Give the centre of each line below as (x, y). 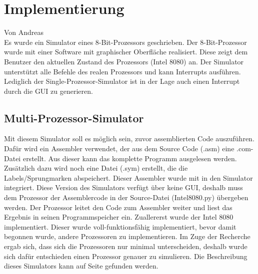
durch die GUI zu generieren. (48, 91)
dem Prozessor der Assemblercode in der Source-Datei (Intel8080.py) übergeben (126, 197)
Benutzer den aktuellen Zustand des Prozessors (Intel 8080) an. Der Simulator (124, 61)
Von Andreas (24, 32)
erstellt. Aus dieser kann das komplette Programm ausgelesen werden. (130, 158)
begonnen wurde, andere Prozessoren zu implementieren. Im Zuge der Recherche (127, 236)
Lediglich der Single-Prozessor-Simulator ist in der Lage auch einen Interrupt (122, 81)
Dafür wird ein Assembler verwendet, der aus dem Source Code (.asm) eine (119, 148)
